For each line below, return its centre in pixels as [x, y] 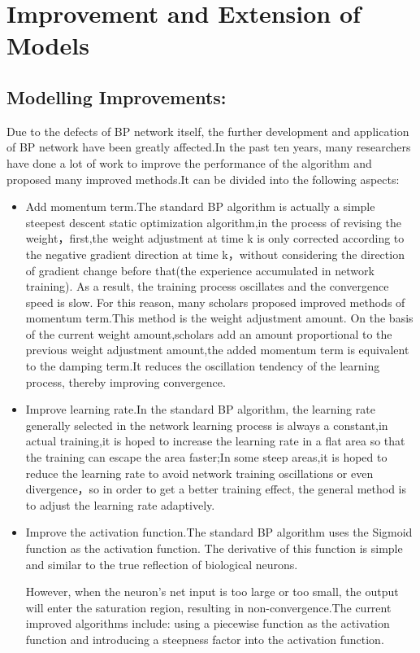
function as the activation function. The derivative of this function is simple [214, 548]
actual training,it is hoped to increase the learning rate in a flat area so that [215, 441]
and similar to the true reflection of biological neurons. [162, 564]
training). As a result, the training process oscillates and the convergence [207, 286]
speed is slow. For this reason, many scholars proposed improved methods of [215, 302]
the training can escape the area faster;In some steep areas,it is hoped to [206, 457]
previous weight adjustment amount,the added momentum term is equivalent [217, 350]
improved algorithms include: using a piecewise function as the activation [208, 623]
